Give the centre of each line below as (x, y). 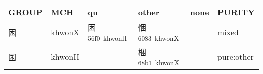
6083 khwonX (158, 38)
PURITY (236, 12)
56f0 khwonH (107, 38)
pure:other (235, 57)
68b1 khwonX (159, 63)
